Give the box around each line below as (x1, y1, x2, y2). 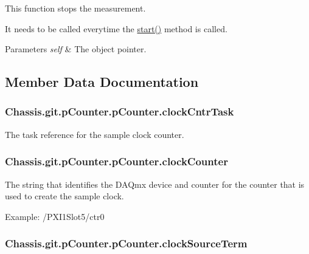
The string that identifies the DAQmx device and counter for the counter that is (5, 177, 305, 190)
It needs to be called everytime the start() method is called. (5, 22, 227, 35)
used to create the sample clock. (5, 190, 124, 202)
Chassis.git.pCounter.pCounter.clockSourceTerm (5, 236, 248, 251)
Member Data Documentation (5, 72, 199, 91)
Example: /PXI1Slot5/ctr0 (5, 210, 105, 222)
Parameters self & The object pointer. (5, 43, 147, 55)
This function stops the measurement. (5, 2, 146, 14)
